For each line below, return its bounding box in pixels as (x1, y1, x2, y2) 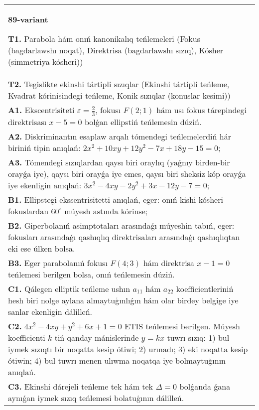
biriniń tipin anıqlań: (8, 141, 81, 153)
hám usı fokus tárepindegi (156, 104, 247, 116)
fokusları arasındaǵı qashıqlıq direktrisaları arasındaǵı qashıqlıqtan (8, 231, 240, 243)
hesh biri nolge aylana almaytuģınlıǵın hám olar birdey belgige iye (8, 294, 239, 306)
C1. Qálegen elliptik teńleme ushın (8, 282, 130, 294)
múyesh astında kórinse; (64, 205, 148, 217)
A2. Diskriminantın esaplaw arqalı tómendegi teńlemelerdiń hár (8, 130, 231, 142)
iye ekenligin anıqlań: (8, 179, 82, 191)
